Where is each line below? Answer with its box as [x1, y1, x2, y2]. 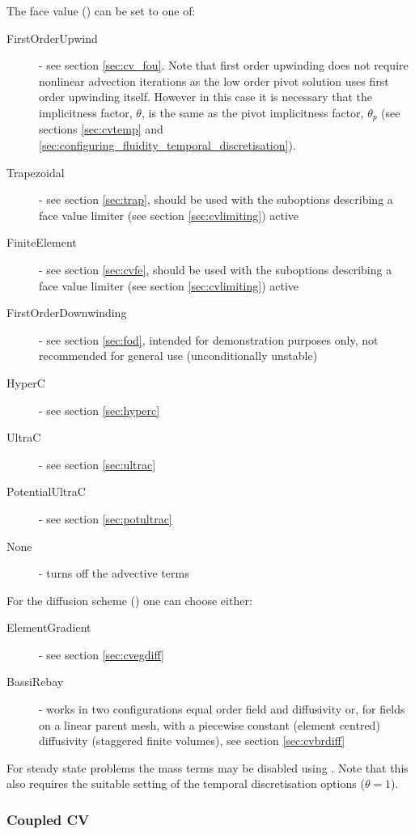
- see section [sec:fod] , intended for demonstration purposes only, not [39, 331, 379, 348]
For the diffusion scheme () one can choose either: [6, 591, 252, 608]
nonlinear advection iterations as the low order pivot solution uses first [39, 72, 389, 89]
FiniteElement [6, 234, 77, 251]
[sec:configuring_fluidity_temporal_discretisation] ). [39, 137, 296, 154]
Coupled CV [6, 809, 90, 829]
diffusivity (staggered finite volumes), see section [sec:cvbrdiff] [39, 732, 345, 749]
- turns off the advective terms [39, 565, 189, 582]
